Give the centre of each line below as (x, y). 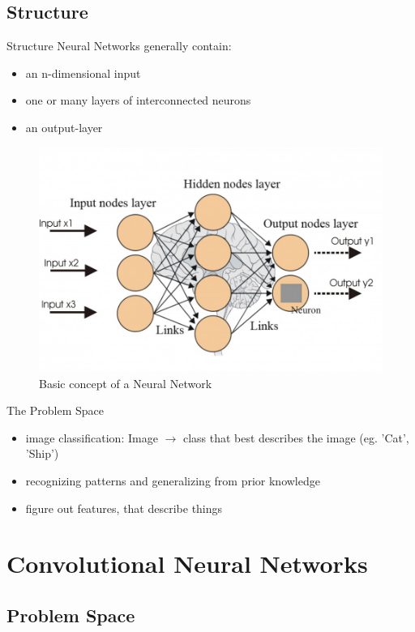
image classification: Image (92, 437)
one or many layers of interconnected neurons (138, 100)
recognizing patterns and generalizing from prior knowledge (173, 480)
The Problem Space (56, 410)
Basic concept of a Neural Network (126, 383)
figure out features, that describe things (124, 508)
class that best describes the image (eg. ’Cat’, (296, 437)
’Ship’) (42, 453)
